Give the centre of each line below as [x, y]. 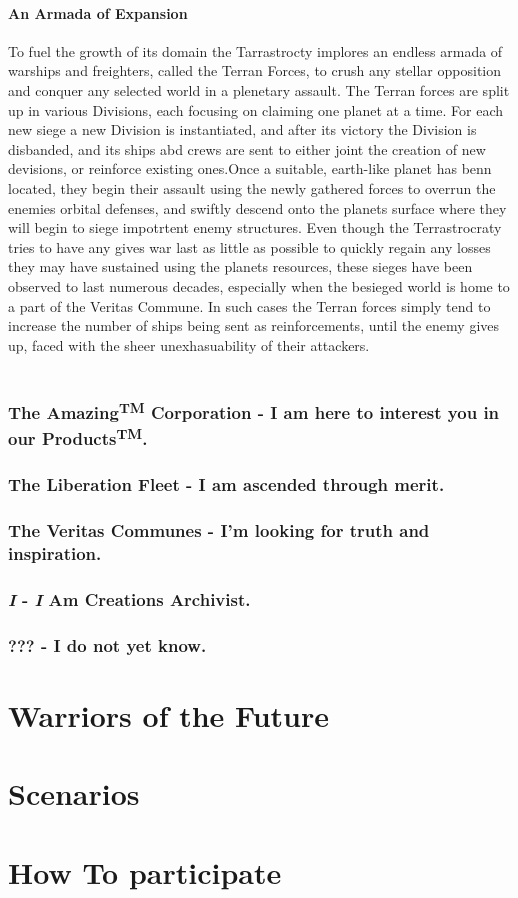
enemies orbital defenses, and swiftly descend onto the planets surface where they [257, 207]
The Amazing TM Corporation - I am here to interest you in [254, 411]
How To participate [145, 871]
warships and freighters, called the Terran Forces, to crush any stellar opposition [255, 70]
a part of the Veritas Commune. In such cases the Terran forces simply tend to [249, 305]
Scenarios [74, 793]
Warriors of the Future [168, 715]
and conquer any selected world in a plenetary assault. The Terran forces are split [259, 89]
